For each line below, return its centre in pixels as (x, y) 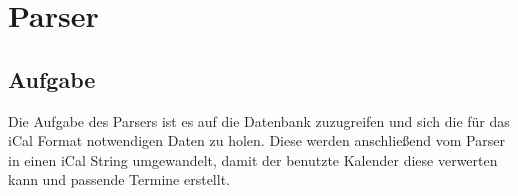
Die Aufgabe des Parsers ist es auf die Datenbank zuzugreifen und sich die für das (259, 120)
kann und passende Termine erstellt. (119, 179)
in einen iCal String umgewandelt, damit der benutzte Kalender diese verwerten (253, 159)
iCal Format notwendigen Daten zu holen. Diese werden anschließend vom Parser (256, 140)
